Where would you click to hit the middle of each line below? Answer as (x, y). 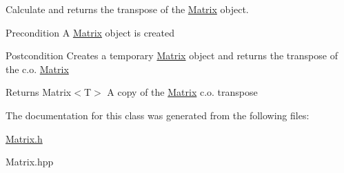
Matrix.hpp (30, 162)
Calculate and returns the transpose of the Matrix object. (127, 9)
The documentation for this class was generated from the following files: (158, 115)
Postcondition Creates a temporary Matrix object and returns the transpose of (172, 55)
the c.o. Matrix (37, 69)
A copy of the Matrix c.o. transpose (182, 92)
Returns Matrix (39, 92)
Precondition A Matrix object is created (90, 32)
